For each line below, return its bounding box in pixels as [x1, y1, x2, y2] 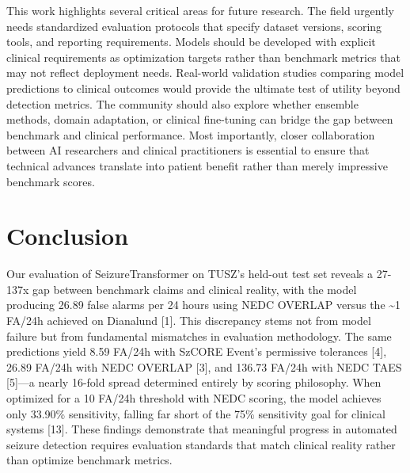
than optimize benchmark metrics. [6, 452, 173, 468]
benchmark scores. [6, 173, 95, 189]
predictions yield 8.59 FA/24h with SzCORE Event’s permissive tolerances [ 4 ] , [6, 343, 387, 360]
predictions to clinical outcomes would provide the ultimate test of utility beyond [6, 79, 401, 96]
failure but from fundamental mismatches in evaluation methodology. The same [6, 327, 392, 344]
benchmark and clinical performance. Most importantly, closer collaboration [6, 126, 375, 143]
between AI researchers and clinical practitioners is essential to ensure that [6, 142, 370, 158]
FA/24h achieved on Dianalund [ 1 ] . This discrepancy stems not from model [6, 312, 371, 329]
